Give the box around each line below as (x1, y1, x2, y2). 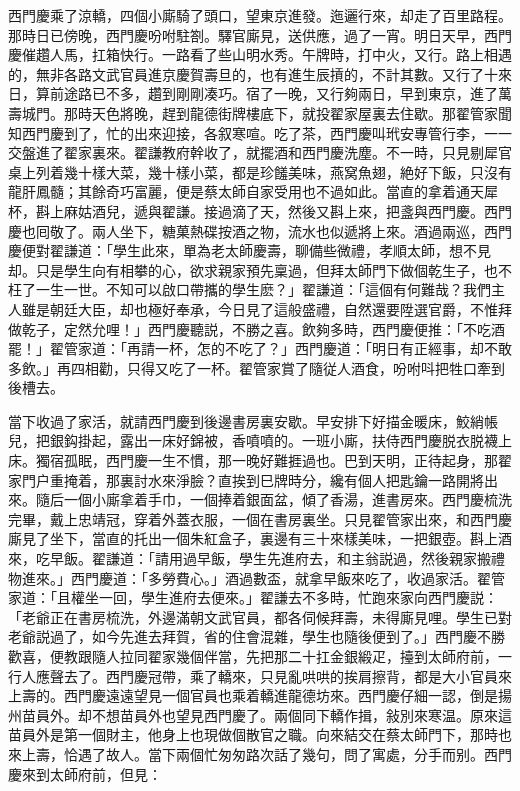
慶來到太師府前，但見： (8, 763, 162, 784)
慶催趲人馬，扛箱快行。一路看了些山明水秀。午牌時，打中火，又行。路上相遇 (8, 44, 512, 65)
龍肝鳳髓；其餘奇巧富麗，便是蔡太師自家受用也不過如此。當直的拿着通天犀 (8, 181, 498, 202)
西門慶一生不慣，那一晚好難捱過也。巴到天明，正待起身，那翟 (105, 450, 512, 471)
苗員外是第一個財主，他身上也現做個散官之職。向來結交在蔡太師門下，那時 (8, 724, 498, 745)
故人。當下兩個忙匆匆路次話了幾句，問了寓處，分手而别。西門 (105, 743, 512, 764)
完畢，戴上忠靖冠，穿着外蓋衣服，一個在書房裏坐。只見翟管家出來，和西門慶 (8, 508, 512, 529)
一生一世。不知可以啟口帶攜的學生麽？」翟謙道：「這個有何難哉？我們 (35, 279, 491, 300)
